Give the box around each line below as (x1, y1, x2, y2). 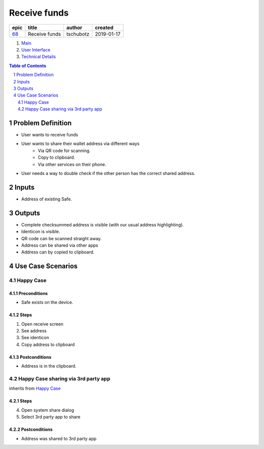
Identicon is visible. (21, 228, 61, 235)
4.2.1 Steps (9, 398, 32, 404)
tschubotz (66, 30, 90, 37)
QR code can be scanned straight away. (21, 235, 102, 241)
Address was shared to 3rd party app (21, 435, 97, 441)
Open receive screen (21, 321, 64, 327)
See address (21, 328, 47, 334)
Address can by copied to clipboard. (21, 249, 95, 255)
